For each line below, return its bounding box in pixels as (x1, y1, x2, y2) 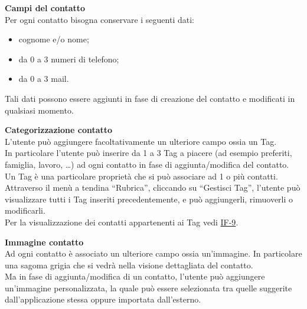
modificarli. (5, 204, 45, 217)
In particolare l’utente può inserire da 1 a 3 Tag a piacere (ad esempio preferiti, (5, 147, 292, 159)
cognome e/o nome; (18, 33, 89, 45)
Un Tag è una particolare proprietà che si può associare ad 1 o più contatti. (5, 170, 278, 182)
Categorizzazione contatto (5, 124, 113, 136)
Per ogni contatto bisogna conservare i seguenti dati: (5, 13, 194, 25)
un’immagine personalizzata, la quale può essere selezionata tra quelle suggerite (5, 281, 292, 294)
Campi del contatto (5, 2, 86, 14)
